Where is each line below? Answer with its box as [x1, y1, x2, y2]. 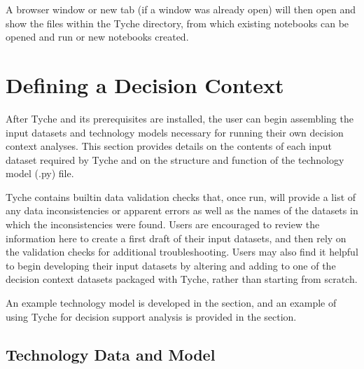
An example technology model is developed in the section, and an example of [6, 295, 337, 310]
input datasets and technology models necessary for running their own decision [6, 125, 344, 139]
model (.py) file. [6, 166, 74, 181]
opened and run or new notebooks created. [6, 29, 189, 44]
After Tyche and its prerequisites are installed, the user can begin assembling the [6, 111, 353, 125]
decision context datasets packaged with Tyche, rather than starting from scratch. [6, 272, 358, 286]
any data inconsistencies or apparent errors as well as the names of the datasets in [6, 203, 358, 218]
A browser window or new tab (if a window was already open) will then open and [6, 2, 356, 16]
